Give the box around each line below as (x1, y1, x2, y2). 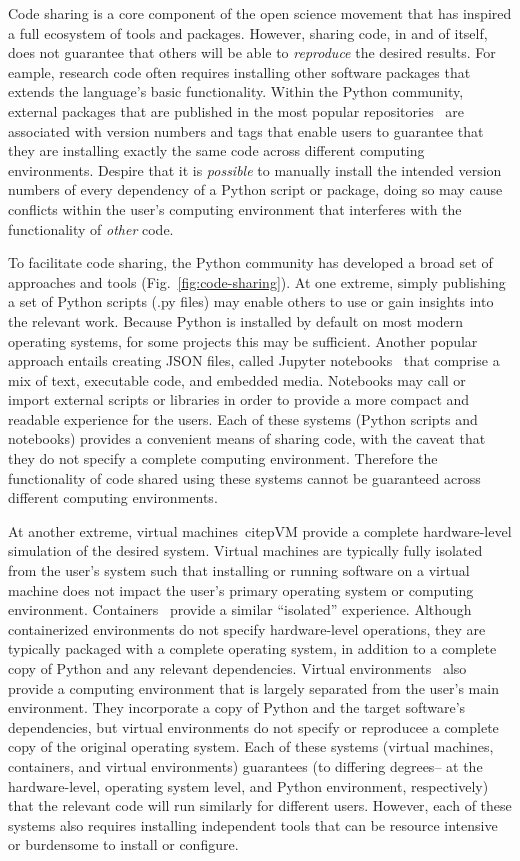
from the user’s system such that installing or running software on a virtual (8, 560, 470, 581)
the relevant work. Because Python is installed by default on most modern (8, 310, 464, 331)
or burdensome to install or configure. (8, 834, 239, 855)
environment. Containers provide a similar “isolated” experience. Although (8, 599, 472, 620)
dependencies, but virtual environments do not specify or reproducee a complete (8, 716, 499, 737)
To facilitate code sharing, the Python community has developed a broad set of (8, 252, 493, 273)
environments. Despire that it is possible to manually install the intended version (8, 159, 502, 180)
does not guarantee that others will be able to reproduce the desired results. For (8, 42, 496, 63)
